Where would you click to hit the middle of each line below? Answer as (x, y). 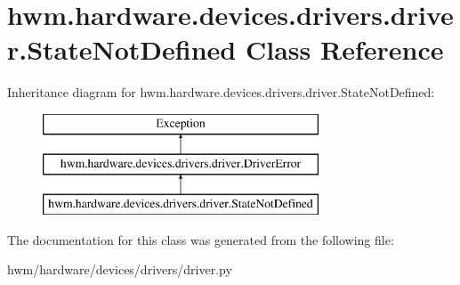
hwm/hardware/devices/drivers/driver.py (120, 269)
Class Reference (344, 49)
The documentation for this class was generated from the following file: (201, 239)
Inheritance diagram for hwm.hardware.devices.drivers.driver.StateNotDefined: (221, 92)
